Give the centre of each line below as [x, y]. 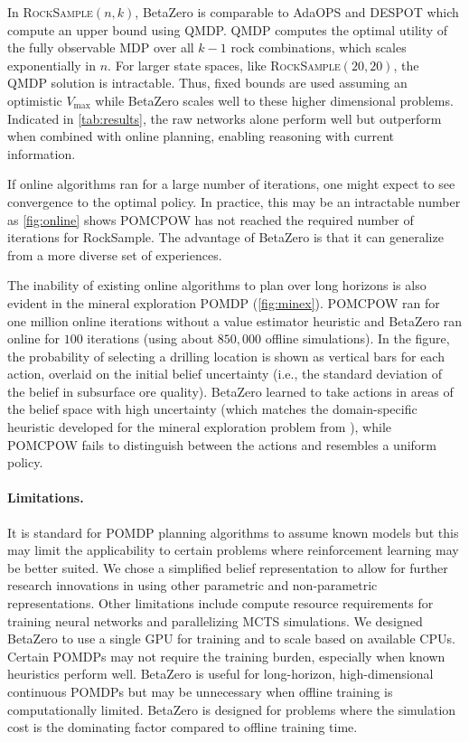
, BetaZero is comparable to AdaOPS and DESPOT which [297, 12]
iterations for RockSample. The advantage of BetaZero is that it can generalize [225, 237]
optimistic [35, 100]
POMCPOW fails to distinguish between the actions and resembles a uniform [222, 444]
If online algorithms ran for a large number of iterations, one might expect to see [231, 184]
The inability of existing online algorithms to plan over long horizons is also [217, 285]
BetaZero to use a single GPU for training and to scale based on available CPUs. [231, 639]
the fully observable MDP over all [101, 47]
